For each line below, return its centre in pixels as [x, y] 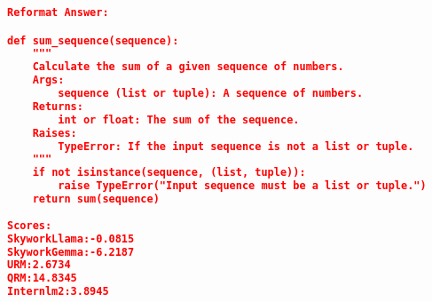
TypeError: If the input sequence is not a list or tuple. [236, 146]
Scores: [30, 225]
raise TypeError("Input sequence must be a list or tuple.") [242, 186]
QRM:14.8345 [42, 278]
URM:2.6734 [39, 265]
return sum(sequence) [96, 199]
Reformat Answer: [58, 12]
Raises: [55, 133]
